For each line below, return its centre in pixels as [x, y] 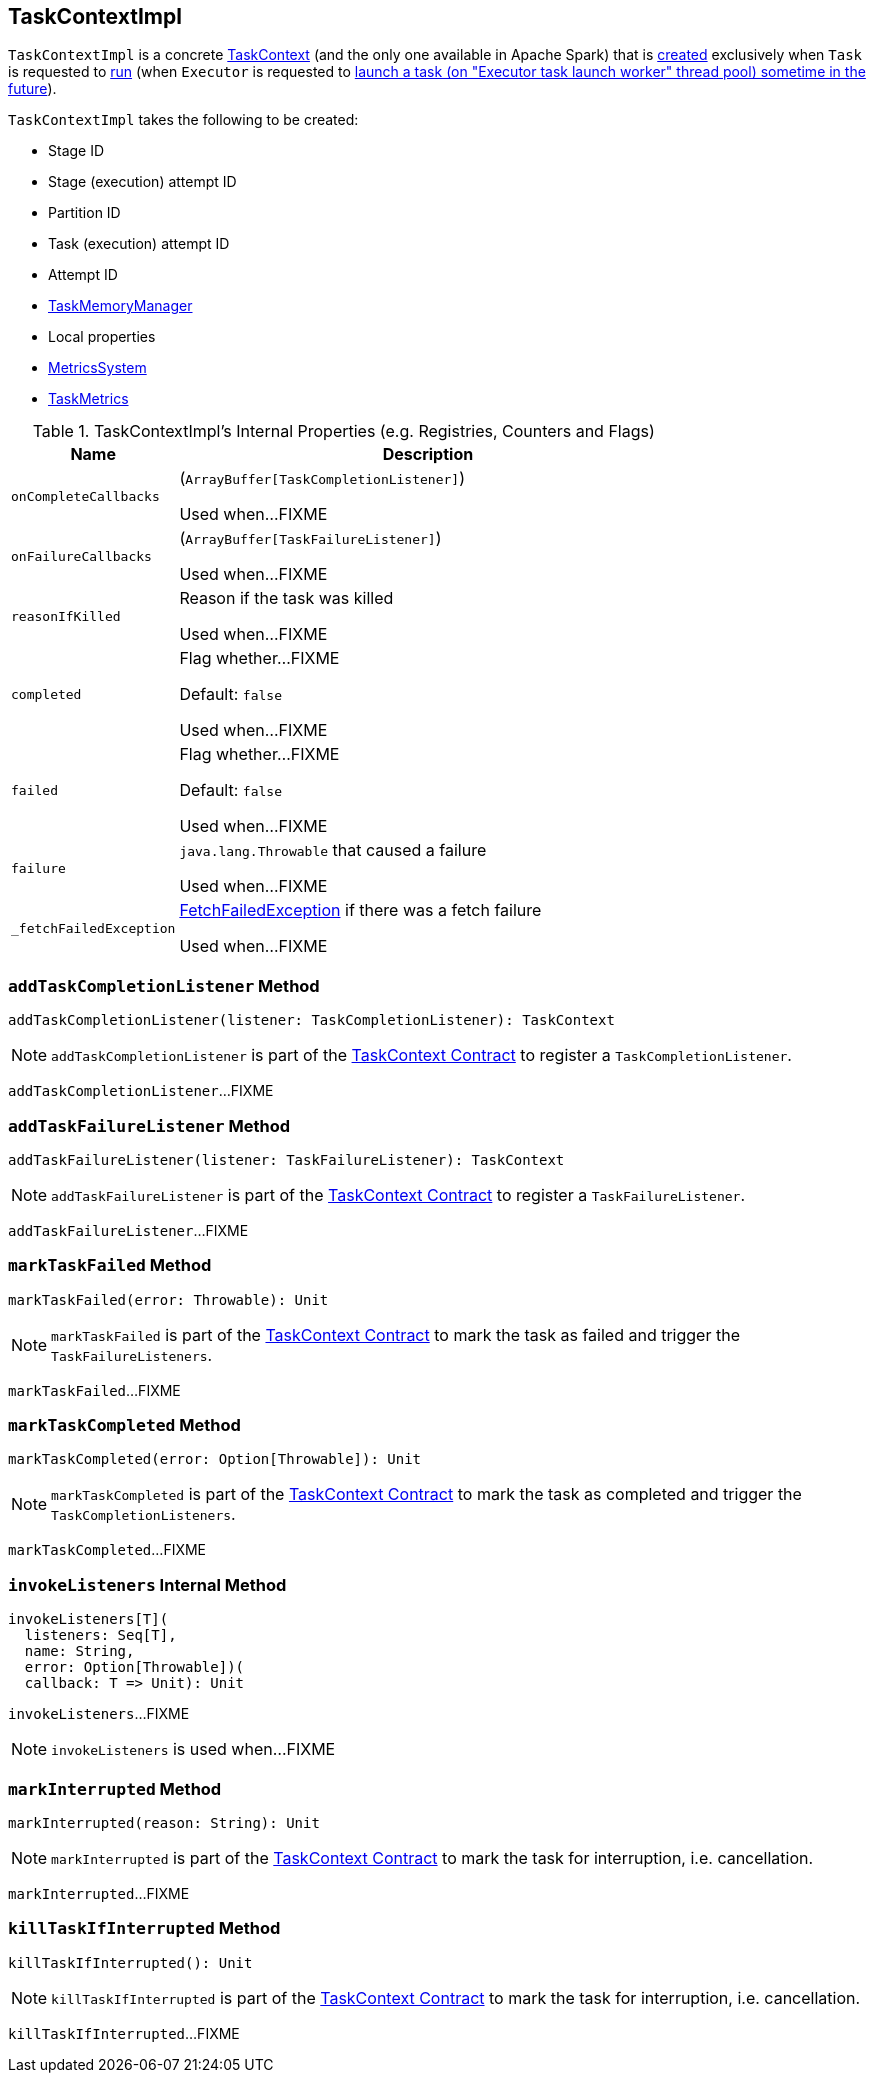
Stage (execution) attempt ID [142, 182]
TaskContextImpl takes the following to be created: [183, 120]
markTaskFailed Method [110, 1265]
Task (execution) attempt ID [139, 244]
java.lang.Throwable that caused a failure [333, 850]
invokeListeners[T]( [88, 1619]
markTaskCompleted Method [124, 1425]
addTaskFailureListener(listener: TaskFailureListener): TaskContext [286, 1159]
